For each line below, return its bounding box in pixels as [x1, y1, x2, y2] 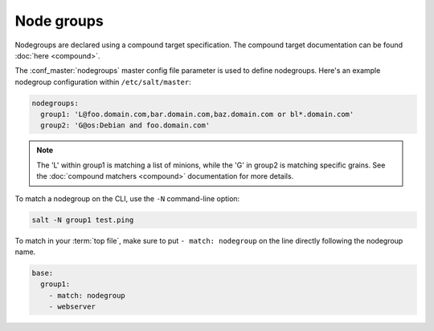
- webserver [48, 302, 96, 312]
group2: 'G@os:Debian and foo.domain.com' [40, 121, 211, 130]
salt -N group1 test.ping [31, 215, 134, 224]
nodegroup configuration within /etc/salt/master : [14, 77, 192, 87]
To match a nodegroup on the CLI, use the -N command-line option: [14, 193, 240, 204]
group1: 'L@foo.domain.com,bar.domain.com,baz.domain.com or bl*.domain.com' [40, 110, 354, 119]
